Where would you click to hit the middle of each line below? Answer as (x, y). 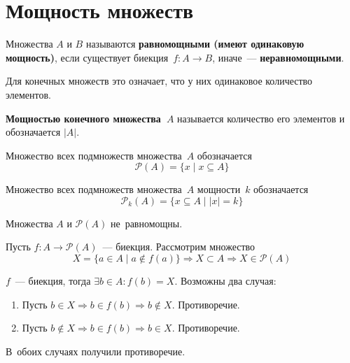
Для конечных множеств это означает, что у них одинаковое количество (159, 81)
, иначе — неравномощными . (278, 57)
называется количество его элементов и (261, 118)
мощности (219, 189)
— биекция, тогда (53, 281)
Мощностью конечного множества (83, 118)
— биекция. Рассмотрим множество (179, 247)
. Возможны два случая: (225, 281)
